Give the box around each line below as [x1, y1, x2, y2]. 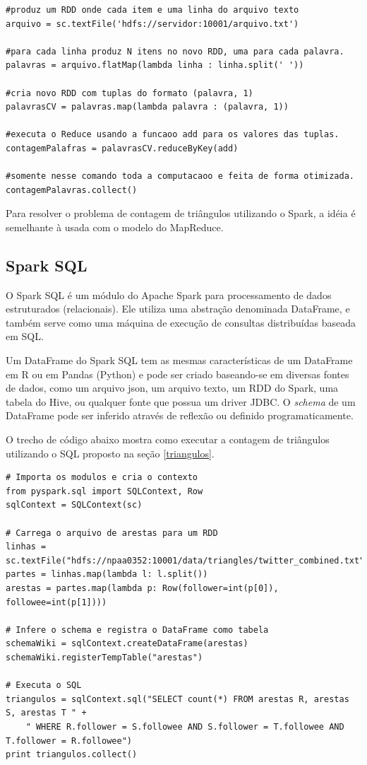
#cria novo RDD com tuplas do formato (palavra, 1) [6, 88, 253, 98]
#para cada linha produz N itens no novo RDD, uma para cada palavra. [6, 46, 344, 57]
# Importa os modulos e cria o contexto [6, 472, 198, 483]
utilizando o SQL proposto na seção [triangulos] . [6, 445, 215, 460]
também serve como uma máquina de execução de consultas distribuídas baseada [6, 315, 356, 329]
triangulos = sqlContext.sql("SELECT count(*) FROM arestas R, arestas [6, 694, 349, 704]
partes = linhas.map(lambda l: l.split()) [6, 569, 208, 580]
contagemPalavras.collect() [6, 185, 138, 195]
